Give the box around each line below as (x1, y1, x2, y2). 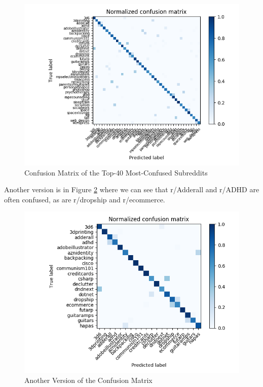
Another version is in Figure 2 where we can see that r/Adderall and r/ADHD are (4, 184, 259, 195)
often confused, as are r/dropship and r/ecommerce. (4, 194, 165, 204)
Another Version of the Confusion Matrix (24, 374, 153, 385)
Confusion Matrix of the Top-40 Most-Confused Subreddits (24, 167, 208, 178)
